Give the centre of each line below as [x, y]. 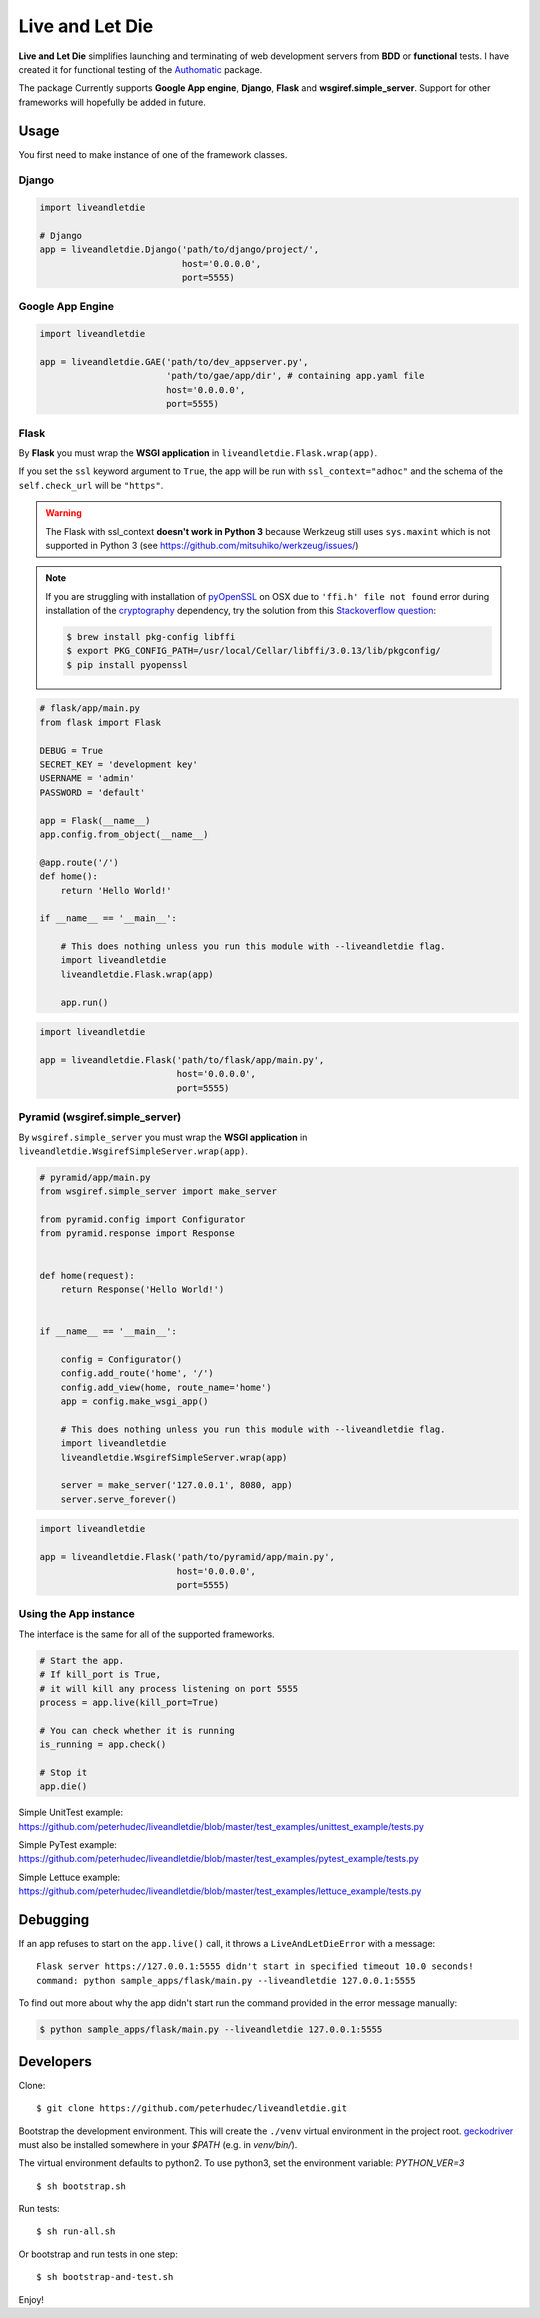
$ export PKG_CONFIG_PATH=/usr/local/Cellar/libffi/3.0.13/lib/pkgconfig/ [254, 651]
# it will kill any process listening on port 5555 [169, 1688]
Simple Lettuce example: [69, 1877]
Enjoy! [31, 2299]
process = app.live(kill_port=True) [129, 1702]
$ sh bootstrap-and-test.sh [105, 2277]
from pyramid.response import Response [137, 1233]
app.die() [63, 1786]
